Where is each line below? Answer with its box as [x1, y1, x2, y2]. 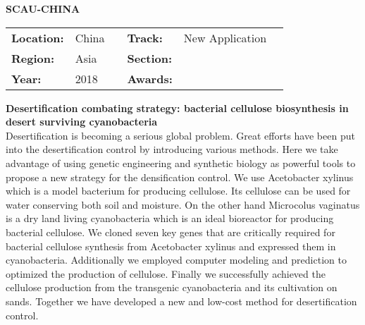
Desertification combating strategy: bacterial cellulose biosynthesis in [6, 100, 349, 115]
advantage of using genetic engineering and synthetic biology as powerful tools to [6, 155, 356, 170]
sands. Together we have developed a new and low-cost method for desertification [6, 293, 357, 308]
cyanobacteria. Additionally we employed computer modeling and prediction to [6, 252, 347, 267]
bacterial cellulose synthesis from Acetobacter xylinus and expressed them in [6, 238, 336, 253]
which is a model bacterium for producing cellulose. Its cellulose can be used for [6, 183, 351, 198]
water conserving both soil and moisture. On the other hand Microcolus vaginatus [6, 197, 360, 211]
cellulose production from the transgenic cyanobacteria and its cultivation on [6, 280, 338, 295]
